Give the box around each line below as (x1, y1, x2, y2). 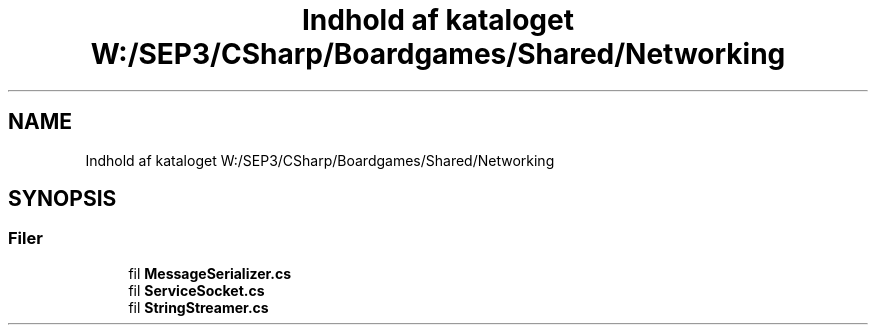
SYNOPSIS (8, 186, 117, 212)
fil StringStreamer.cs (128, 298, 269, 316)
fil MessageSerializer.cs (128, 264, 292, 282)
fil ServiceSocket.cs (128, 281, 265, 299)
